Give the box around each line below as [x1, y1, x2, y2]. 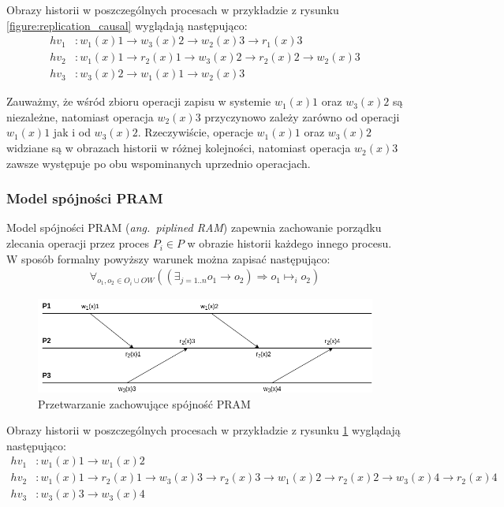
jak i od [53, 124, 91, 140]
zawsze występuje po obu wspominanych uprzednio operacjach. [6, 155, 311, 171]
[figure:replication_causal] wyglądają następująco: [6, 17, 248, 33]
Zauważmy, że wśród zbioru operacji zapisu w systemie [6, 93, 271, 110]
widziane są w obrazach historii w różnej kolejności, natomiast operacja [6, 140, 351, 156]
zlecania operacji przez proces [6, 235, 150, 252]
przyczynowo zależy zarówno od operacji [204, 108, 400, 125]
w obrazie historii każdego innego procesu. [187, 235, 392, 252]
